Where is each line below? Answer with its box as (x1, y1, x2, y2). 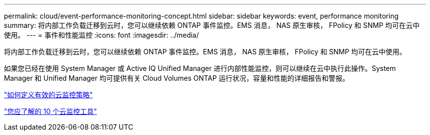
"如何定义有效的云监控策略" (4, 90, 93, 99)
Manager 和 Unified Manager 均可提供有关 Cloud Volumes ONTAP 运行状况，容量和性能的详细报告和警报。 (4, 74, 349, 82)
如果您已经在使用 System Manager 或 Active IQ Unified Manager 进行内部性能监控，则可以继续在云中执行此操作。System (4, 64, 396, 72)
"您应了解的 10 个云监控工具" (4, 107, 97, 115)
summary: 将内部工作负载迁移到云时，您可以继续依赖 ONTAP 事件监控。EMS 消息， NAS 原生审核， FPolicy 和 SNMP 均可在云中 (4, 21, 420, 29)
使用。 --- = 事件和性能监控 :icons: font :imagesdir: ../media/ (4, 31, 199, 39)
